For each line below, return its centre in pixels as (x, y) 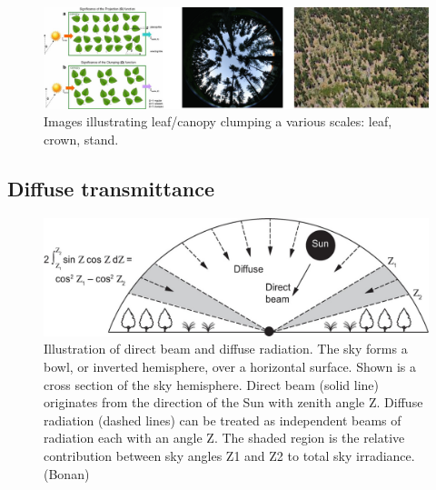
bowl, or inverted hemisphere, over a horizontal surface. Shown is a (230, 366)
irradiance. (386, 455)
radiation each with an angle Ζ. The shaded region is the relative (224, 438)
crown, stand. (81, 139)
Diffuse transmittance (111, 188)
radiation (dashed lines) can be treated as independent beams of (223, 420)
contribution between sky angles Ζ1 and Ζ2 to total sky (198, 455)
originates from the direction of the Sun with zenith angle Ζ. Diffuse (233, 402)
